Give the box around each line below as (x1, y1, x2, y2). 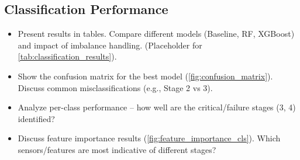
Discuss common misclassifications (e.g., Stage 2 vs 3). (18, 81, 213, 93)
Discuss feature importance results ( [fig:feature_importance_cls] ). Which (18, 132, 281, 144)
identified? (18, 112, 55, 124)
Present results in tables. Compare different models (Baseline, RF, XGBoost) (18, 27, 295, 40)
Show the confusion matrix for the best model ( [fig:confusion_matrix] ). (18, 69, 273, 82)
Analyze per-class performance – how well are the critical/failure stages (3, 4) (18, 101, 296, 113)
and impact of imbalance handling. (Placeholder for (18, 39, 202, 51)
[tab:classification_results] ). (18, 50, 117, 62)
